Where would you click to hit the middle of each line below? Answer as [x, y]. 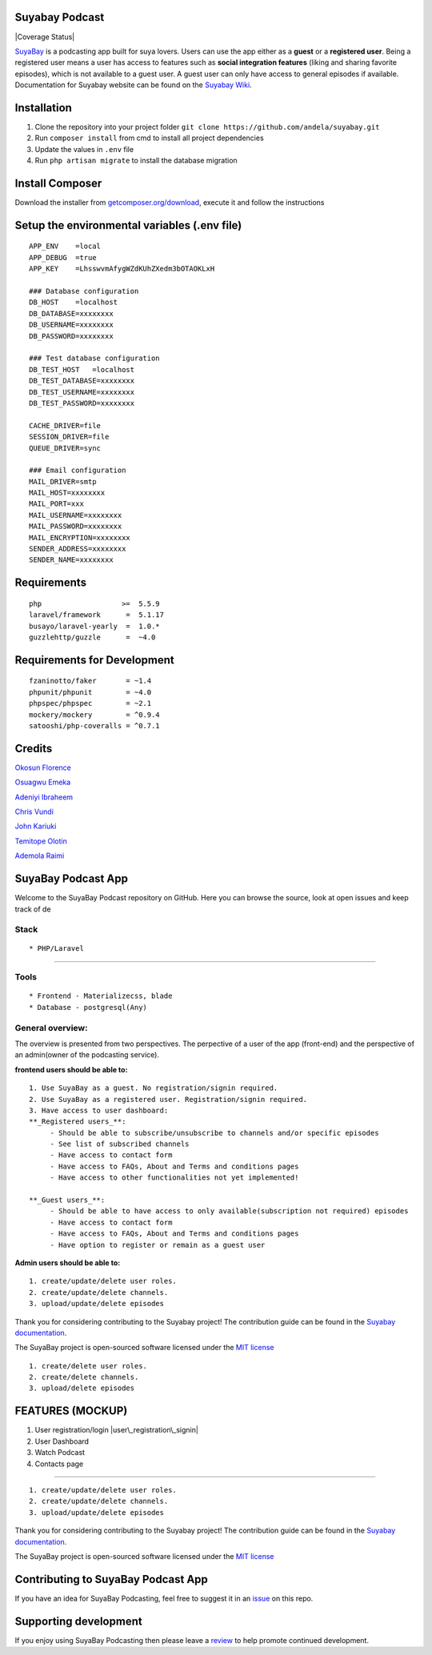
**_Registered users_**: [78, 1122]
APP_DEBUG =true [63, 257]
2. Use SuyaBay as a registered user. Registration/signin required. [168, 1099]
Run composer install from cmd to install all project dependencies [149, 138]
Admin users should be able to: [68, 1262]
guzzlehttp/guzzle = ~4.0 [92, 637]
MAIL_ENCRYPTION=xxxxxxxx [80, 537]
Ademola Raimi [40, 856]
